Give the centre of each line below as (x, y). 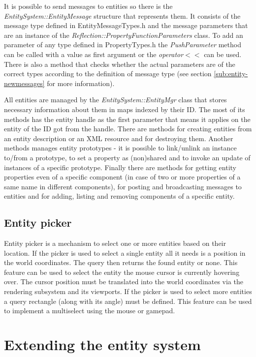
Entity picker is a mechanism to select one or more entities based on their (115, 243)
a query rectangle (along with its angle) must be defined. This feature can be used (128, 301)
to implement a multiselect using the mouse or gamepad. (90, 311)
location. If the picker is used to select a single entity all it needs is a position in (125, 253)
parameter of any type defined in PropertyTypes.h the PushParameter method (123, 45)
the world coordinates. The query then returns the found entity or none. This (121, 262)
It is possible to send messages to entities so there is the (88, 6)
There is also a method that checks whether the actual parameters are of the (120, 64)
